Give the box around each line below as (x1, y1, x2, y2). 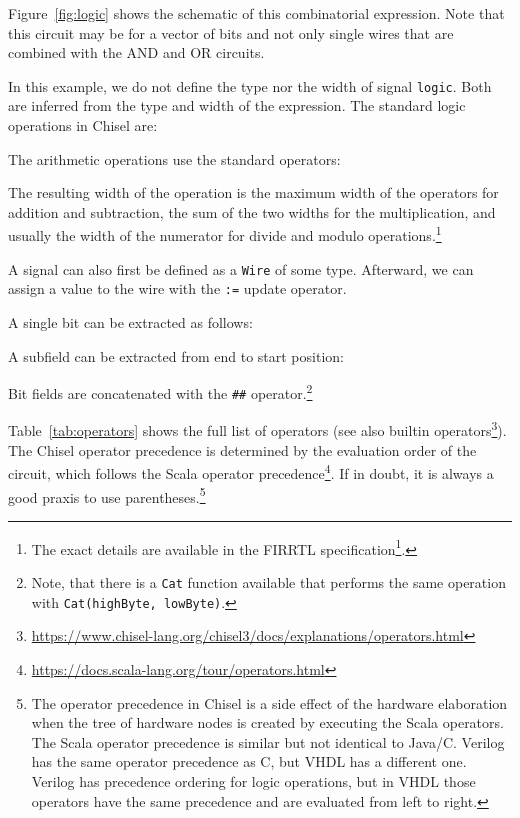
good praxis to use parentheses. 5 (8, 483, 206, 507)
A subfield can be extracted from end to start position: (8, 345, 344, 366)
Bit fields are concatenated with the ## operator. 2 (8, 380, 313, 403)
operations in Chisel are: (8, 115, 158, 136)
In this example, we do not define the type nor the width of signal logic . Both (8, 75, 492, 96)
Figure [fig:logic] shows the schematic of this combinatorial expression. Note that (8, 3, 505, 23)
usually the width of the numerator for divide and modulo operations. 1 (8, 222, 442, 246)
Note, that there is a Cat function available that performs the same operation (31, 572, 506, 593)
